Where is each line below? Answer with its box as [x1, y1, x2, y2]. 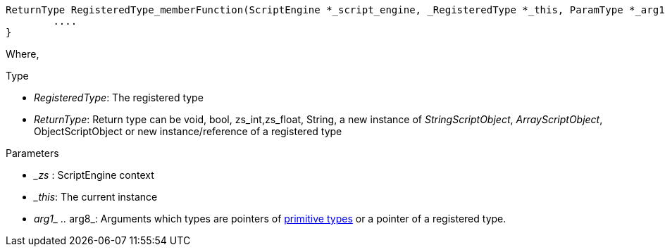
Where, [6, 48, 39, 60]
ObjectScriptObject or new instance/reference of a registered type [34, 125, 342, 137]
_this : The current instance [34, 191, 158, 203]
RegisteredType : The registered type [34, 92, 204, 103]
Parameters [6, 147, 59, 159]
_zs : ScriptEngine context [34, 169, 154, 181]
